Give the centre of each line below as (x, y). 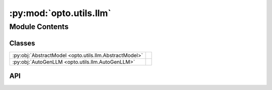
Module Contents (39, 27)
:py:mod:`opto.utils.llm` (60, 13)
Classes (22, 43)
